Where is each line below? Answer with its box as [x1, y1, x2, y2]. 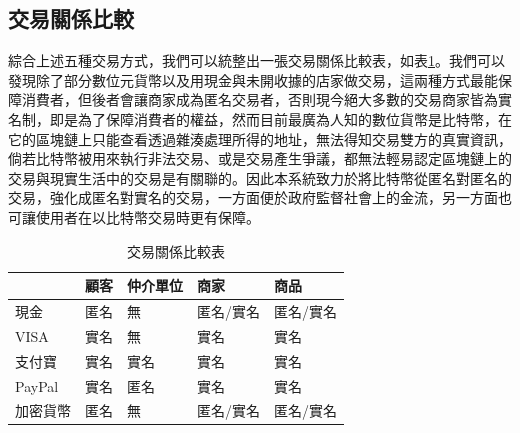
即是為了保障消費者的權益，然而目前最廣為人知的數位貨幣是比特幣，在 [49, 108, 512, 129]
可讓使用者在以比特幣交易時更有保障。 [8, 206, 260, 227]
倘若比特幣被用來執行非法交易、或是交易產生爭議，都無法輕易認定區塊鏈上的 [8, 148, 512, 169]
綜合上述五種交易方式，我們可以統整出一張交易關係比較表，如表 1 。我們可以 [8, 50, 505, 71]
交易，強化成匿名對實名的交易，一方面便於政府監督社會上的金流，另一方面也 [8, 187, 512, 208]
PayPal [15, 375, 59, 396]
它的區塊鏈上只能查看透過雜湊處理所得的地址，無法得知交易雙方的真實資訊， [8, 128, 512, 149]
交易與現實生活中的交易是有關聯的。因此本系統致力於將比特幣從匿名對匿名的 [8, 167, 512, 188]
